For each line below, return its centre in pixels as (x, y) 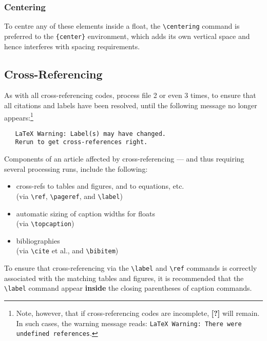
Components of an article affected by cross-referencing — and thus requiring (124, 159)
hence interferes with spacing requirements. (72, 46)
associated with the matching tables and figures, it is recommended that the (124, 278)
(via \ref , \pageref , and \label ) (69, 196)
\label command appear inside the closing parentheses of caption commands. (128, 288)
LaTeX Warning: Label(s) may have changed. (90, 134)
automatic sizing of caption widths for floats (85, 213)
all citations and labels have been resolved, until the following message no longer (131, 105)
